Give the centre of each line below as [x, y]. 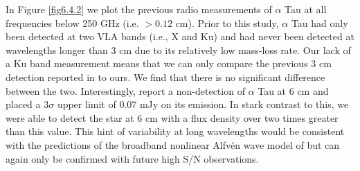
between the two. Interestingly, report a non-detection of [125, 90]
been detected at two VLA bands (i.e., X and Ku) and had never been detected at [180, 36]
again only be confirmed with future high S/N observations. [132, 158]
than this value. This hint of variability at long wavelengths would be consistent [175, 131]
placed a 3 [27, 104]
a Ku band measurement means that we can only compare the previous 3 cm [169, 63]
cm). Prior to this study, [227, 22]
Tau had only [319, 22]
